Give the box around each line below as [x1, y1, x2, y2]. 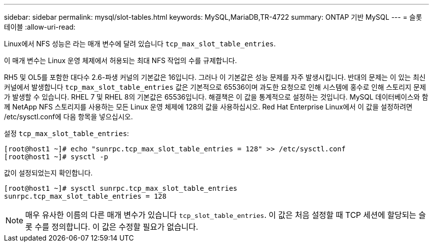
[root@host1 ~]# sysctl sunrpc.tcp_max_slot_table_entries [4, 184, 238, 192]
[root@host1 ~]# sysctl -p [4, 153, 108, 161]
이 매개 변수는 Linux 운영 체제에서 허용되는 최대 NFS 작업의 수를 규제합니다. [4, 56, 237, 65]
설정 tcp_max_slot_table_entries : [4, 129, 129, 138]
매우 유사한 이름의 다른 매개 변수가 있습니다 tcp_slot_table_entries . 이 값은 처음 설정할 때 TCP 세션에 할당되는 [25, 210, 417, 220]
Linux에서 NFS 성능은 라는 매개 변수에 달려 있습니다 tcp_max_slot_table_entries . [4, 39, 276, 48]
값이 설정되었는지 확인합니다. [4, 169, 93, 177]
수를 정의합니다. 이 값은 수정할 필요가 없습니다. [35, 222, 198, 232]
